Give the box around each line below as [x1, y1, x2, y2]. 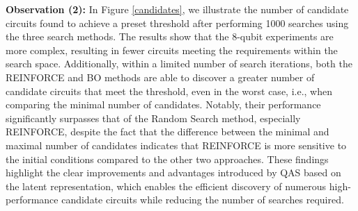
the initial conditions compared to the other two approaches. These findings [6, 151, 329, 166]
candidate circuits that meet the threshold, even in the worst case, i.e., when [6, 83, 332, 98]
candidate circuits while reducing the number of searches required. [61, 192, 344, 207]
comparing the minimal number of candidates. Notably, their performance [6, 97, 321, 112]
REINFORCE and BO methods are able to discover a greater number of [6, 69, 315, 84]
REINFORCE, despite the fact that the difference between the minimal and [6, 124, 329, 139]
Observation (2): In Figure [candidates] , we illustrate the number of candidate [6, 2, 349, 16]
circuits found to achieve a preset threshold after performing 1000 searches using [6, 15, 349, 30]
